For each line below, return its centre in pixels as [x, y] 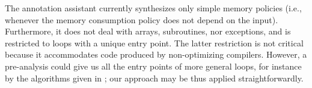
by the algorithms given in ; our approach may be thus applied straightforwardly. [154, 78]
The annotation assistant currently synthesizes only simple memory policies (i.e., [153, 8]
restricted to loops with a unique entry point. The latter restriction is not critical [154, 43]
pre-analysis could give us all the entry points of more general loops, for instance [153, 66]
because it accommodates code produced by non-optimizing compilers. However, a [156, 54]
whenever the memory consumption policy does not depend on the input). [142, 19]
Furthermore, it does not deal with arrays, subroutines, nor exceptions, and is [148, 31]
